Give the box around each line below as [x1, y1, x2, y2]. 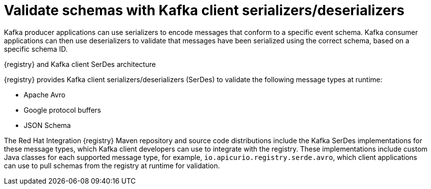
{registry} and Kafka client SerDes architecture [4, 60, 156, 68]
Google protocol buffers [24, 105, 101, 114]
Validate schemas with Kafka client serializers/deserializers [4, 2, 404, 19]
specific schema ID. [4, 44, 68, 53]
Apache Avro [24, 90, 66, 99]
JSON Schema [24, 121, 71, 129]
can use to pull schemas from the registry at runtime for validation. [4, 161, 220, 170]
